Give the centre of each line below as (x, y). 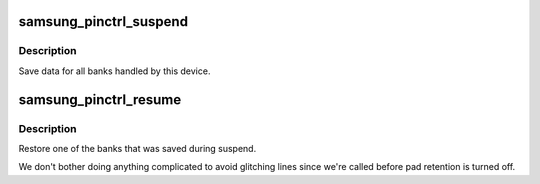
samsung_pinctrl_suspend (103, 21)
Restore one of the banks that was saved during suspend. (137, 148)
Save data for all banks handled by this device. (114, 71)
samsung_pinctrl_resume (100, 99)
